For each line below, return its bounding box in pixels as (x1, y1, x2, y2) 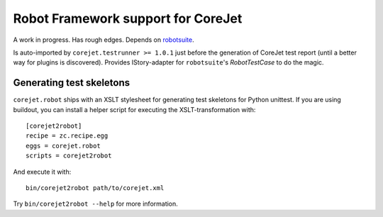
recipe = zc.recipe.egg (26, 132, 109, 140)
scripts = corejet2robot (26, 152, 112, 160)
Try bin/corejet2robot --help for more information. (13, 199, 179, 208)
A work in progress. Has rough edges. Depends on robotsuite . (13, 35, 194, 44)
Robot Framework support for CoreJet (13, 11, 243, 26)
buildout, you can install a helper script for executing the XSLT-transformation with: (13, 105, 256, 113)
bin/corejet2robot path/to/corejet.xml (26, 184, 165, 191)
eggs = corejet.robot (26, 142, 101, 150)
